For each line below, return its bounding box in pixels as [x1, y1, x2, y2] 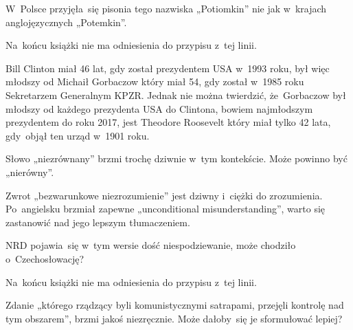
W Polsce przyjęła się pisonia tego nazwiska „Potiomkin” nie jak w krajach [5, 1, 327, 15]
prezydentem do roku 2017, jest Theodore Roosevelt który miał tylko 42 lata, [5, 115, 331, 129]
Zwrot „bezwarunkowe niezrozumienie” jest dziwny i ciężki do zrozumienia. [5, 188, 323, 202]
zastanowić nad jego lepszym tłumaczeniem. [5, 214, 190, 229]
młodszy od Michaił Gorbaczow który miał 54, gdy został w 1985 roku [5, 74, 304, 89]
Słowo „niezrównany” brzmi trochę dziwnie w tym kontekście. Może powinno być [5, 151, 348, 166]
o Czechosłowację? [5, 251, 84, 265]
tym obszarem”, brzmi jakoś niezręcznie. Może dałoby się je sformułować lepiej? [5, 311, 343, 325]
